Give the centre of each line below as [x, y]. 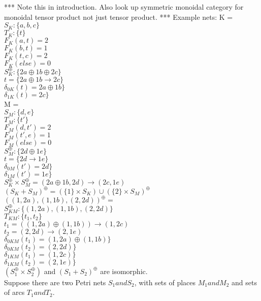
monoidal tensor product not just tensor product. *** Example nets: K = [119, 17]
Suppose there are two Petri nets [55, 282]
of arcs [14, 292]
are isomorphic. [124, 271]
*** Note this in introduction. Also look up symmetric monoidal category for [124, 7]
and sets [244, 282]
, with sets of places [165, 282]
